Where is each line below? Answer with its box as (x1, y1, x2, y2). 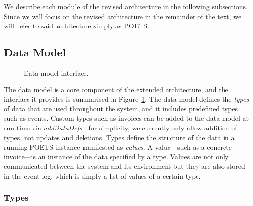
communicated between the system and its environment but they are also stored (4, 161, 245, 171)
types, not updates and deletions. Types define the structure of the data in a (4, 132, 235, 142)
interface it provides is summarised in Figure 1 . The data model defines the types (4, 94, 249, 104)
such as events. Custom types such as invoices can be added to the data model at (4, 113, 249, 123)
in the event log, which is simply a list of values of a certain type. (4, 170, 201, 180)
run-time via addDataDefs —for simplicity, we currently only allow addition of (4, 122, 237, 132)
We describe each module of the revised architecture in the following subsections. (4, 1, 248, 11)
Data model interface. (24, 67, 89, 77)
